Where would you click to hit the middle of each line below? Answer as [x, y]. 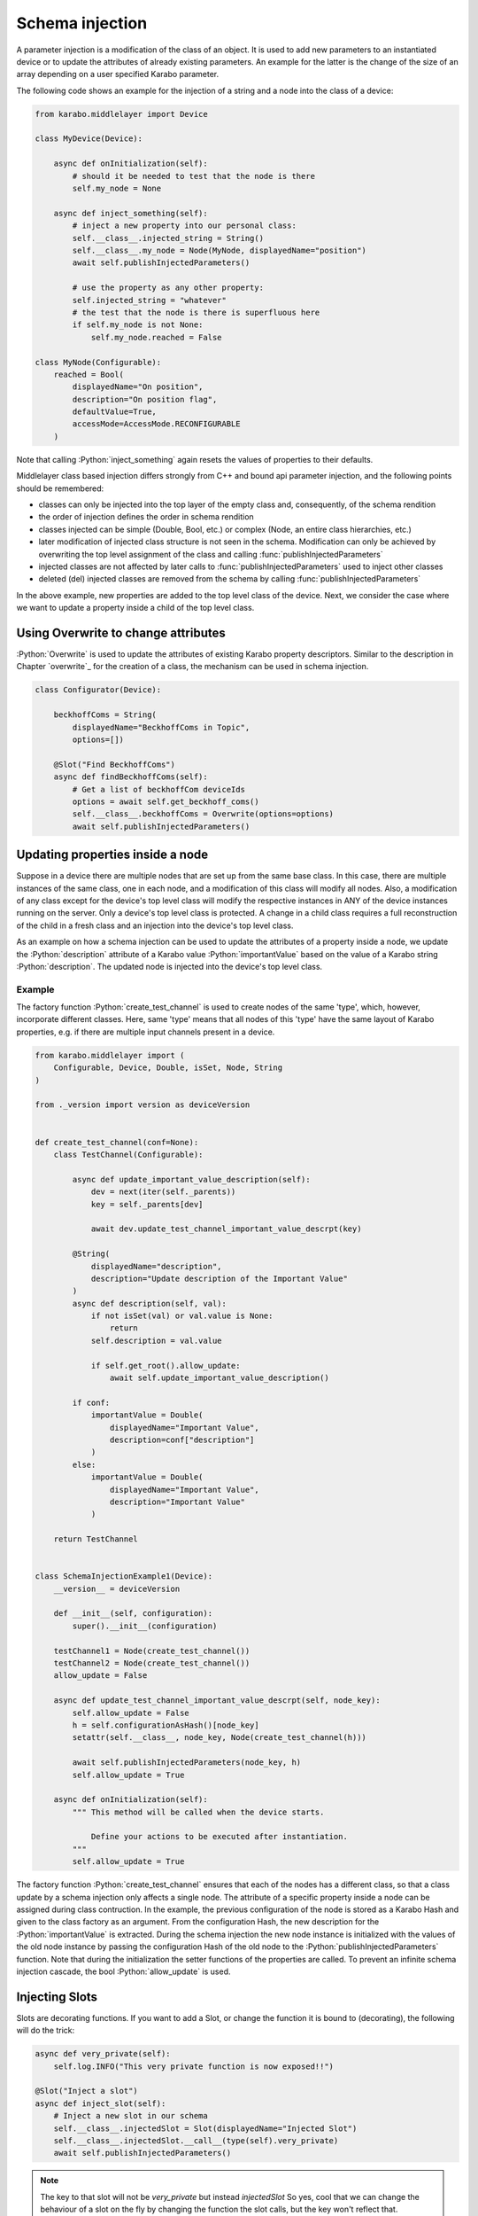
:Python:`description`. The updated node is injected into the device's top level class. [170, 966]
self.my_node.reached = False [156, 337]
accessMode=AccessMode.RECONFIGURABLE [156, 424]
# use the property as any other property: [168, 288]
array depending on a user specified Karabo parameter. [118, 74]
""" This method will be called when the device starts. [198, 1812]
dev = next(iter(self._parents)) [163, 1192]
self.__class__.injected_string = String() [168, 238]
